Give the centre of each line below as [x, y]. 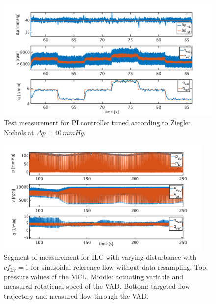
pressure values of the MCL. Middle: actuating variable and [94, 276]
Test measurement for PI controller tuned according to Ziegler [97, 123]
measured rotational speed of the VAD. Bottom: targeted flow [97, 286]
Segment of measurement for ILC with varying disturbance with [100, 257]
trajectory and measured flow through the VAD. [76, 295]
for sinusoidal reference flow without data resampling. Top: [120, 267]
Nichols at [19, 132]
